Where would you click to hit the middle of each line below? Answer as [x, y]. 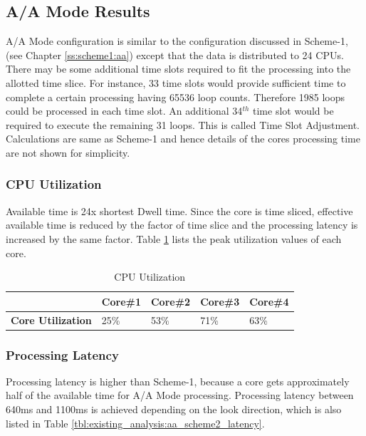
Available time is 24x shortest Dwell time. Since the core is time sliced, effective [179, 211]
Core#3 [220, 301]
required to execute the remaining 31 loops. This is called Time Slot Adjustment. [183, 124]
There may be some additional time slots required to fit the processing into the [178, 69]
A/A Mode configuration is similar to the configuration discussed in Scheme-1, [177, 41]
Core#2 [171, 301]
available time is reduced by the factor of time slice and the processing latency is [182, 225]
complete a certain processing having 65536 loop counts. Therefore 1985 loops [176, 97]
